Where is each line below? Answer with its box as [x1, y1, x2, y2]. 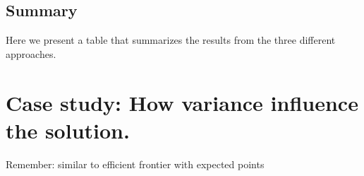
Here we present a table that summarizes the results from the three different [6, 33, 336, 47]
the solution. [6, 115, 130, 144]
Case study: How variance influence [6, 88, 358, 117]
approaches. [6, 46, 56, 61]
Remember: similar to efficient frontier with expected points [6, 156, 265, 171]
